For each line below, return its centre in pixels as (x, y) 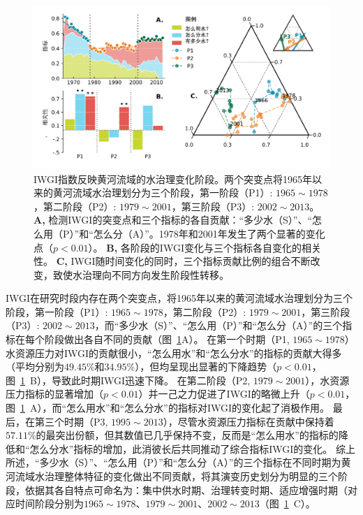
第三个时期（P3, (71, 421)
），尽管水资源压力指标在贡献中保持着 (249, 421)
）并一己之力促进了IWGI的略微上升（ (224, 394)
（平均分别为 (35, 367)
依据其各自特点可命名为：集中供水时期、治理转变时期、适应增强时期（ (186, 489)
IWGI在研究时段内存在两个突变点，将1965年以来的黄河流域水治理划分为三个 (179, 298)
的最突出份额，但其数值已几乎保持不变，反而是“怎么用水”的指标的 (187, 435)
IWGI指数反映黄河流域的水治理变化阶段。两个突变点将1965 (168, 179)
